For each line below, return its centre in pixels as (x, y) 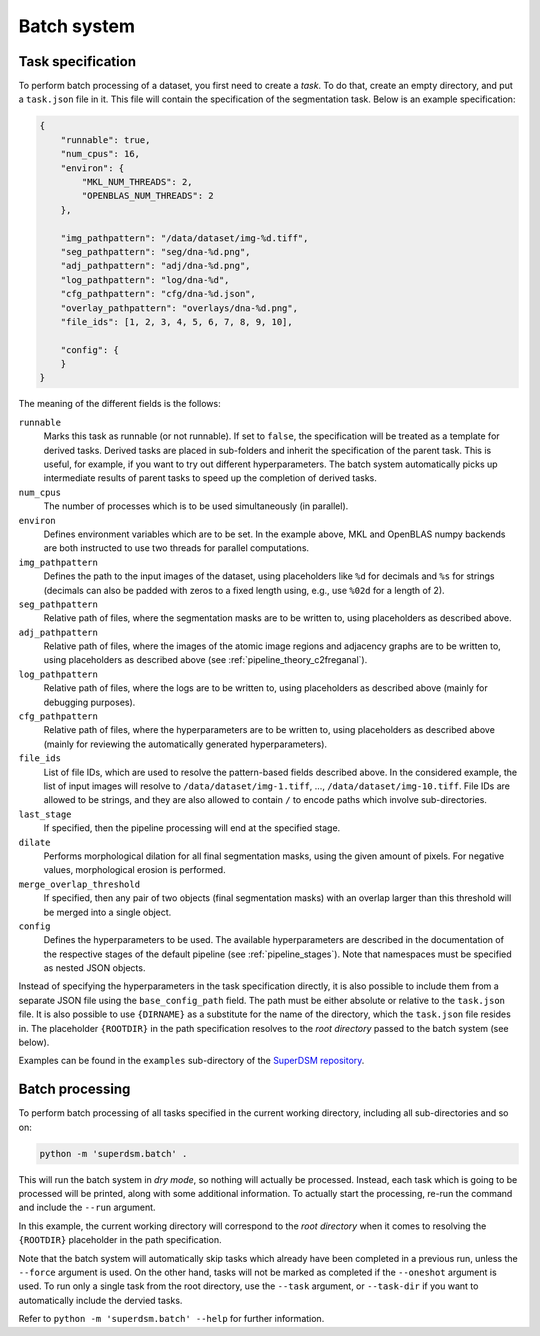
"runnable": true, (105, 139)
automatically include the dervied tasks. (100, 1300)
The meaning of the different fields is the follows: (119, 404)
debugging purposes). (89, 702)
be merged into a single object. (107, 912)
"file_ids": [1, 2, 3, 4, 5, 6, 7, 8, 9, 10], (177, 321)
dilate (34, 842)
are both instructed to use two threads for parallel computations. (176, 548)
